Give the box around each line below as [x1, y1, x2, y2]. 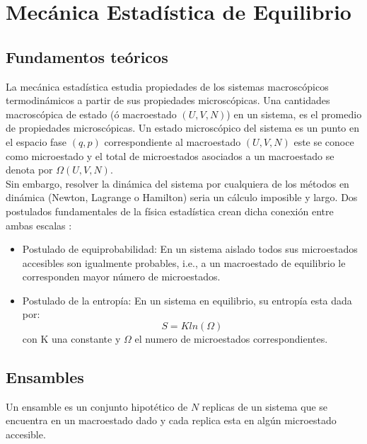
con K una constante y [22, 331, 121, 346]
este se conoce [293, 134, 354, 149]
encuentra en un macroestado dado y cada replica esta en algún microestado [6, 413, 337, 428]
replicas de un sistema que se [202, 399, 328, 414]
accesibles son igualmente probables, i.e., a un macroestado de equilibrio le [22, 255, 346, 270]
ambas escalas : [6, 217, 72, 232]
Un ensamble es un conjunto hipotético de [6, 399, 188, 414]
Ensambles [6, 366, 84, 388]
